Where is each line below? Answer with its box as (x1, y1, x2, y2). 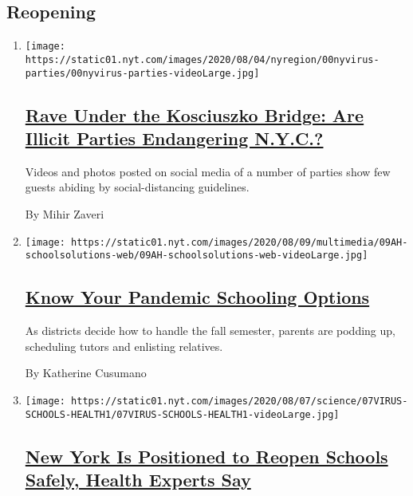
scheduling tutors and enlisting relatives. (25, 337, 223, 354)
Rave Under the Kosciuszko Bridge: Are (25, 102, 364, 127)
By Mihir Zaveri (25, 205, 104, 222)
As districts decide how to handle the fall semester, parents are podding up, (25, 322, 395, 339)
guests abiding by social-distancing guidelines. (25, 179, 250, 195)
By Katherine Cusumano (25, 364, 147, 381)
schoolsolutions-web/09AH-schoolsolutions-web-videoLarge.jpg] (25, 250, 368, 262)
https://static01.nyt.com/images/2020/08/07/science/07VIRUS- (71, 395, 408, 407)
